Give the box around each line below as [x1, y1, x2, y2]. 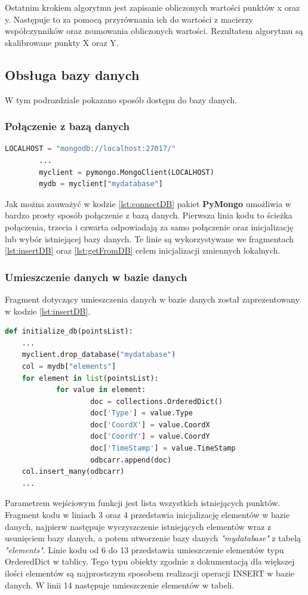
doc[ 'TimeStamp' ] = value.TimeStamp [90, 444, 236, 453]
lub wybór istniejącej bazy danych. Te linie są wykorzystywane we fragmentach [5, 232, 294, 245]
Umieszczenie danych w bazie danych [5, 269, 187, 284]
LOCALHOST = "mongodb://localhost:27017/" [5, 144, 176, 153]
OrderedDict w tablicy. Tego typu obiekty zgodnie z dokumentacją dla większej [5, 555, 295, 568]
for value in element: [56, 386, 146, 394]
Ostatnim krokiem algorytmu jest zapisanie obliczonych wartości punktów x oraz [5, 1, 300, 13]
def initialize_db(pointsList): [5, 327, 133, 336]
